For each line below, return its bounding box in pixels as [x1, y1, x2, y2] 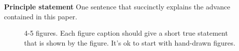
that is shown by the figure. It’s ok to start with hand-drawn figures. [24, 37, 235, 48]
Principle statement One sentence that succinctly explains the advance [4, 1, 230, 11]
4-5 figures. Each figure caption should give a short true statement [24, 28, 228, 38]
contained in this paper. [4, 11, 77, 21]
